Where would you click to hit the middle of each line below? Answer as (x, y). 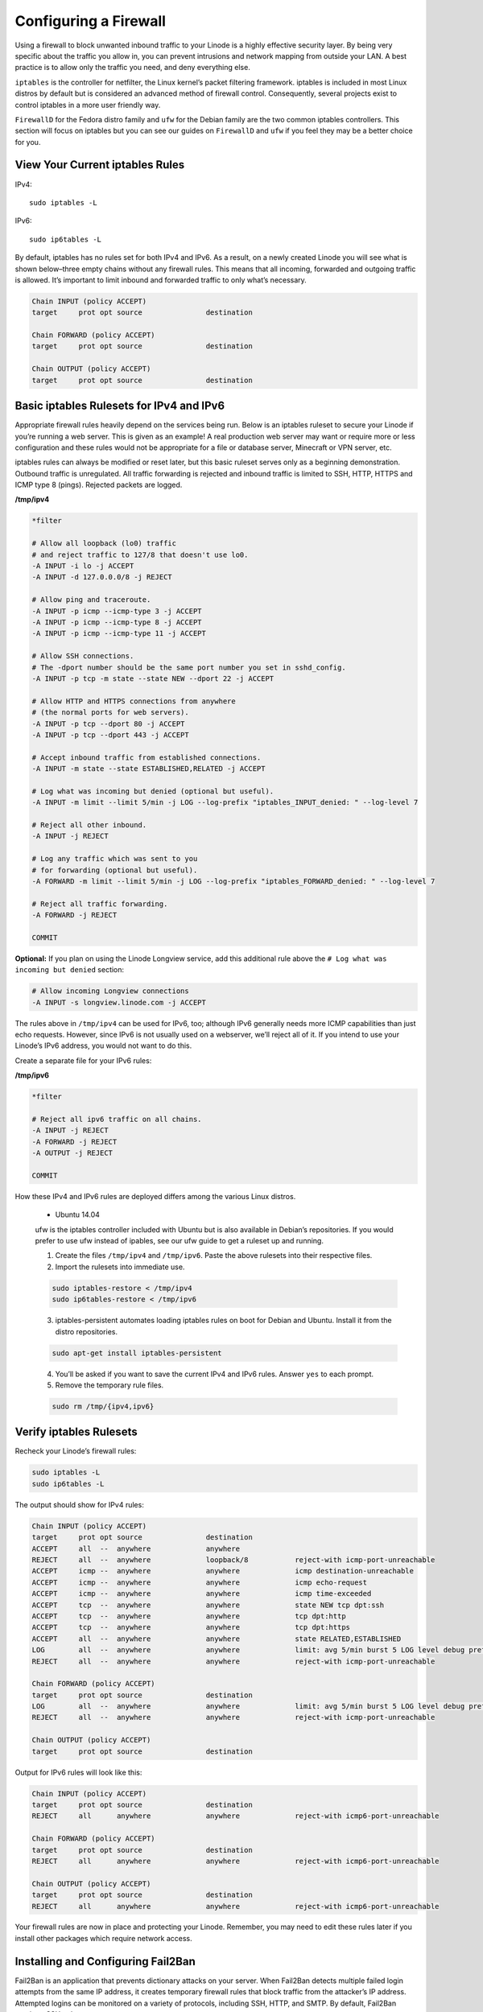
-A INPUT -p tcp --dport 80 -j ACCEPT (108, 724)
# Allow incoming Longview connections (110, 991)
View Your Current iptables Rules (100, 165)
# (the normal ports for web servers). (110, 713)
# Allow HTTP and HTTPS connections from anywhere (134, 701)
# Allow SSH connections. (83, 656)
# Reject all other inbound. (89, 825)
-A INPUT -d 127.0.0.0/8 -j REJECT (102, 577)
